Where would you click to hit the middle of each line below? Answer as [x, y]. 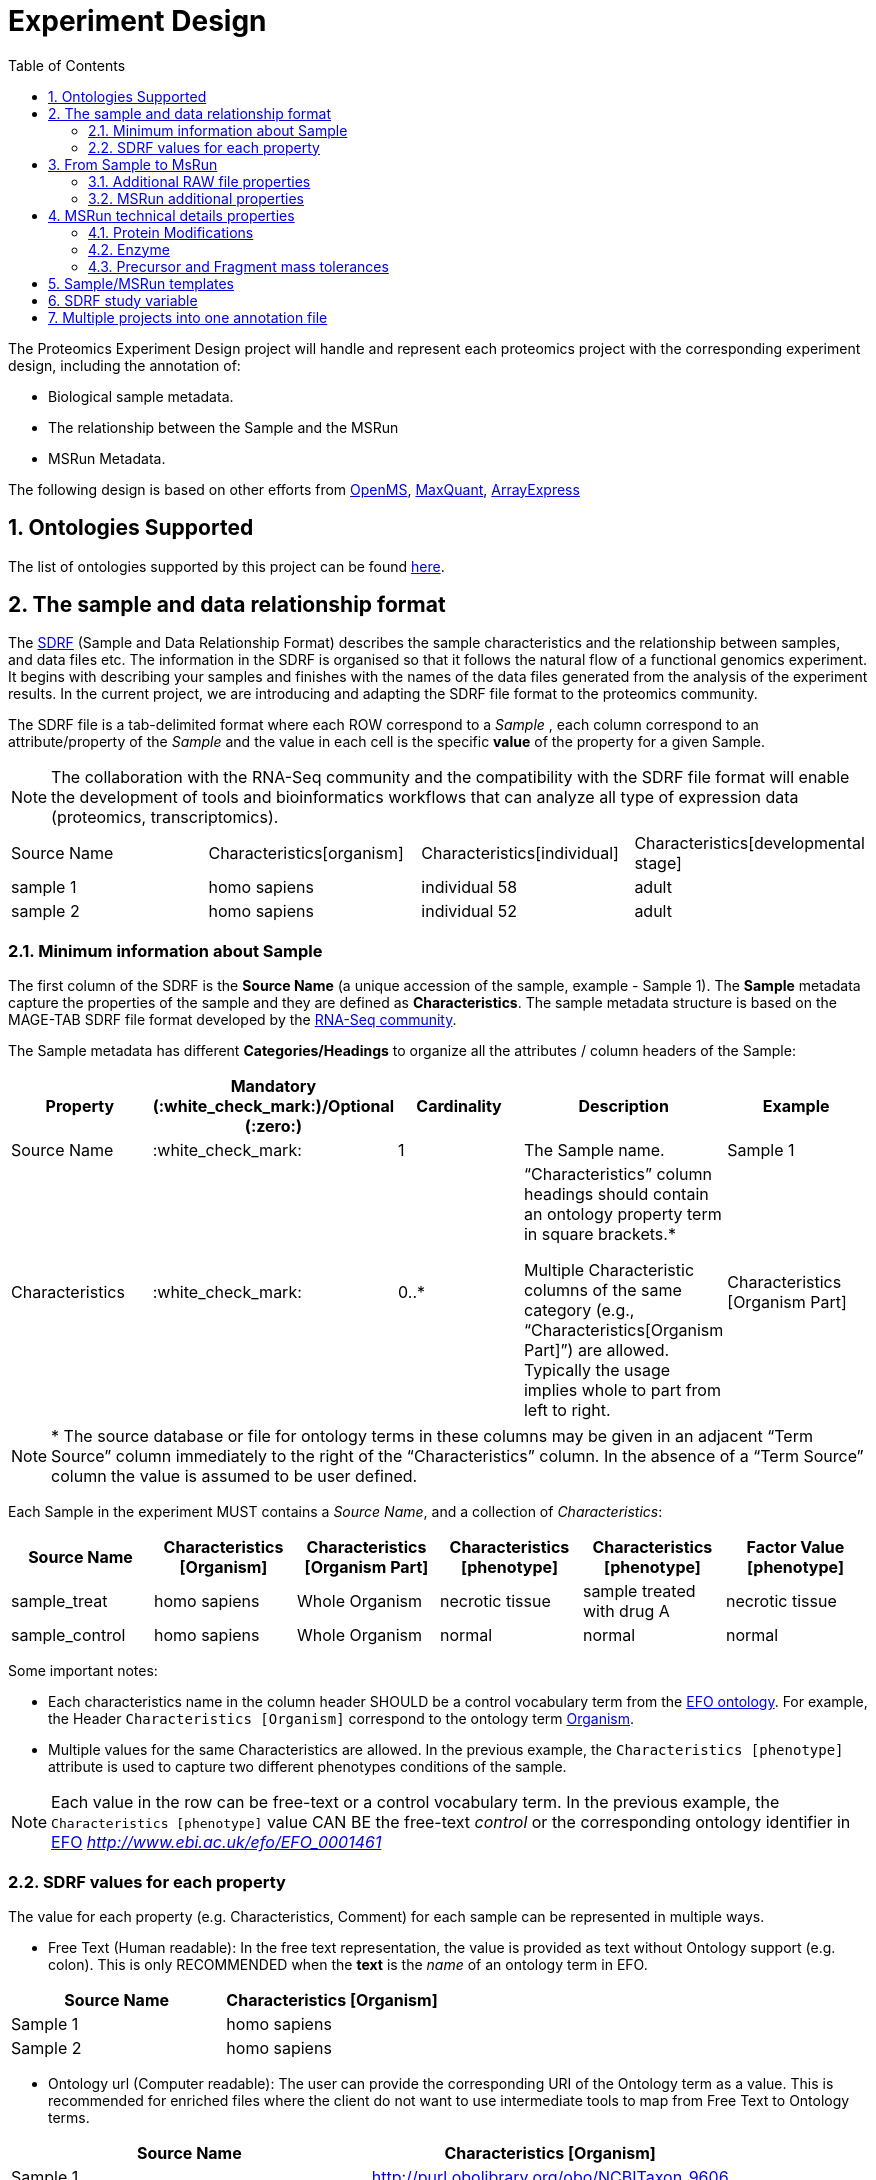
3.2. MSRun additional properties [196, 198]
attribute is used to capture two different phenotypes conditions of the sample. [307, 1767]
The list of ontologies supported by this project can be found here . [226, 566]
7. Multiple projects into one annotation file [188, 317]
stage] [658, 863]
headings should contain [616, 1194]
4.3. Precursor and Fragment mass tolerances [238, 266]
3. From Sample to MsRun [133, 164]
